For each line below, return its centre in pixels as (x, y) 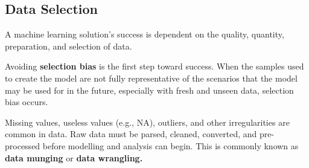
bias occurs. (27, 102)
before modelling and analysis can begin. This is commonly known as (170, 145)
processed (23, 145)
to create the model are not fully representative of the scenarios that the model (151, 78)
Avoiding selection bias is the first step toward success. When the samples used (154, 66)
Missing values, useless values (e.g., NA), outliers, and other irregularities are (147, 122)
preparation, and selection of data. (68, 46)
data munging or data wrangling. (74, 157)
